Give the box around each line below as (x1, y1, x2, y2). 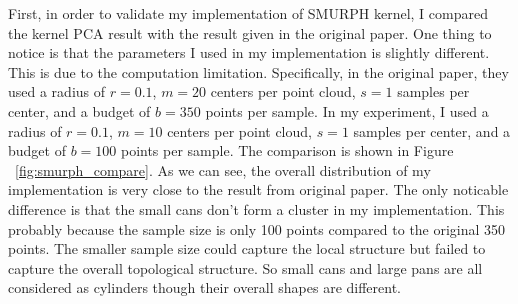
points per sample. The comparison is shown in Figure (120, 140, 454, 161)
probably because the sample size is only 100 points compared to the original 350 (8, 218, 506, 239)
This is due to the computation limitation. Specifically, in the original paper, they (8, 61, 509, 82)
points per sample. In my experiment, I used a (205, 100, 489, 121)
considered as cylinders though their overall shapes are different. (8, 277, 402, 298)
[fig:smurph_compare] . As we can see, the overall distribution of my (15, 159, 431, 180)
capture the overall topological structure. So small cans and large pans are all (8, 257, 483, 278)
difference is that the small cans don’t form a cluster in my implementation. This (8, 198, 505, 219)
